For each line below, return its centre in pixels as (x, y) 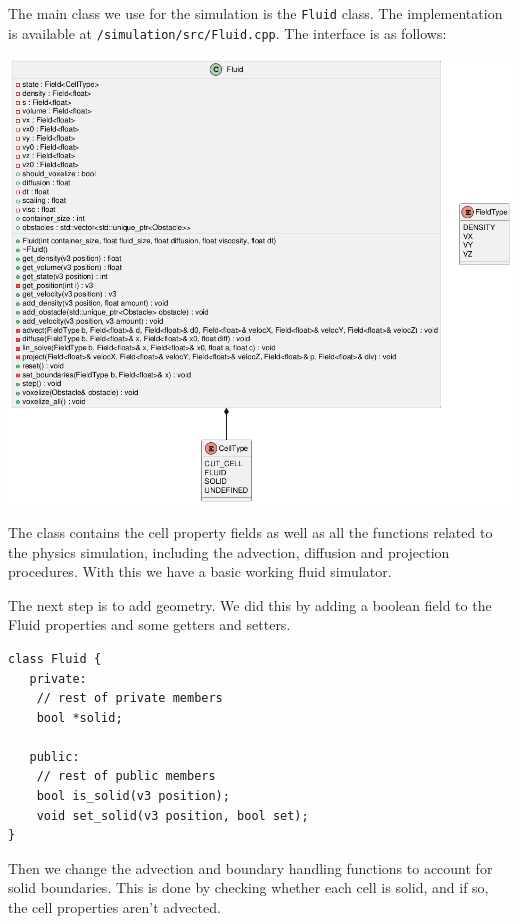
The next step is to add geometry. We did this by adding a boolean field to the (250, 604)
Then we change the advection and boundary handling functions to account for (250, 867)
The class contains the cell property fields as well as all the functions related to (250, 531)
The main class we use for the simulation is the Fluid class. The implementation (255, 13)
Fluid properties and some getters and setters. (149, 624)
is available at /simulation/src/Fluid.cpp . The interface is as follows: (227, 32)
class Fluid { (55, 658)
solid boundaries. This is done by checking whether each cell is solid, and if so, (248, 887)
